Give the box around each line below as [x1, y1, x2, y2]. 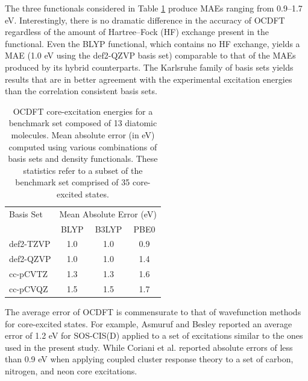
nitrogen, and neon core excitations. [5, 365, 137, 377]
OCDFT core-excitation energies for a [13, 104, 153, 117]
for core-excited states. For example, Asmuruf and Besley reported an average [5, 317, 292, 330]
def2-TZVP [9, 237, 51, 250]
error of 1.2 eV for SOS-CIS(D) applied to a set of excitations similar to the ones [5, 329, 303, 342]
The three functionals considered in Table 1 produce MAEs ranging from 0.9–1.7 [5, 2, 303, 14]
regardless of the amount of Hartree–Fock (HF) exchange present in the [5, 25, 269, 38]
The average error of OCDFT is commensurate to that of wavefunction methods [5, 306, 301, 318]
